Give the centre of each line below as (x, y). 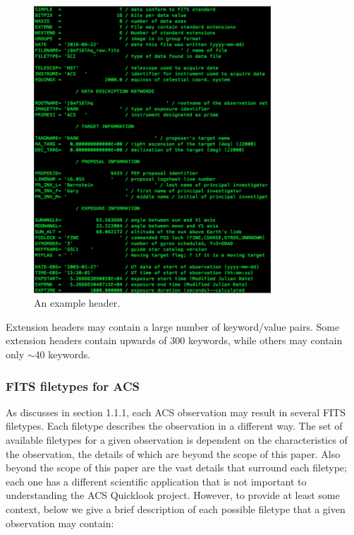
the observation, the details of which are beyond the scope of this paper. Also (173, 453)
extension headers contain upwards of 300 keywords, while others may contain (174, 340)
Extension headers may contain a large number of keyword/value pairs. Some (173, 326)
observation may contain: (60, 523)
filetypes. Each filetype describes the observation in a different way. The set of (174, 426)
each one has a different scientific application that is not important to (156, 481)
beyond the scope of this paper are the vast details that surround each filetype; (176, 468)
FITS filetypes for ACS (73, 386)
